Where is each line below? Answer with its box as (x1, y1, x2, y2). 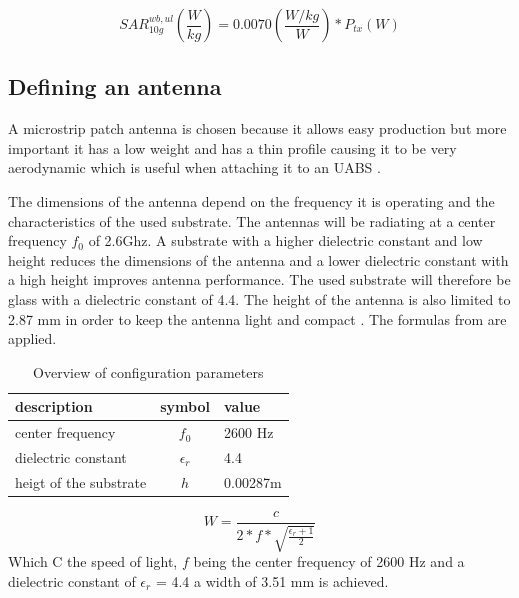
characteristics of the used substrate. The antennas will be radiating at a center (8, 210, 496, 231)
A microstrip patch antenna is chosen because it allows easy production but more (8, 118, 507, 139)
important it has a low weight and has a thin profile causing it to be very (8, 137, 457, 158)
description (15, 396, 93, 417)
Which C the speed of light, (8, 551, 178, 572)
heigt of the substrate (15, 471, 147, 492)
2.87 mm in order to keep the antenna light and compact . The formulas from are (8, 308, 507, 329)
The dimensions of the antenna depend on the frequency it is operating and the (8, 190, 495, 211)
